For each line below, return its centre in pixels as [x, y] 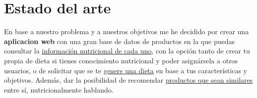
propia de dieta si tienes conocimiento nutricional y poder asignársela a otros [121, 60]
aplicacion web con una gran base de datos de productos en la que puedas [119, 41]
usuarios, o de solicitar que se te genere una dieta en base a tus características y [126, 70]
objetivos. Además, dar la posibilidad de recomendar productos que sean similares [128, 80]
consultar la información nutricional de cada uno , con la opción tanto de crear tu [127, 51]
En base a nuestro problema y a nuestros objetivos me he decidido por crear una [127, 31]
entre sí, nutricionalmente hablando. [59, 89]
